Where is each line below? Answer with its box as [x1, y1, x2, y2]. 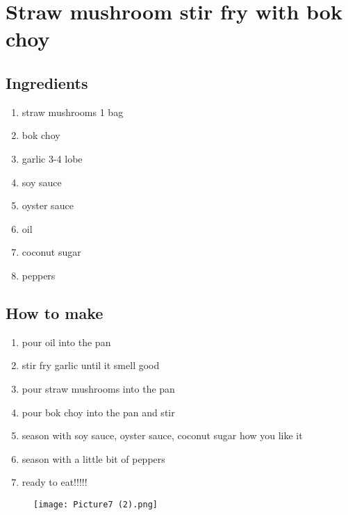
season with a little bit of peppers [22, 451, 165, 466]
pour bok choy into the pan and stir [22, 404, 175, 419]
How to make [6, 302, 103, 323]
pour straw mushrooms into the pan [22, 381, 175, 395]
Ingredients [6, 72, 88, 93]
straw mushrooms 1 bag [22, 104, 124, 119]
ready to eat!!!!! [22, 475, 88, 489]
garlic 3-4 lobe [22, 151, 83, 165]
